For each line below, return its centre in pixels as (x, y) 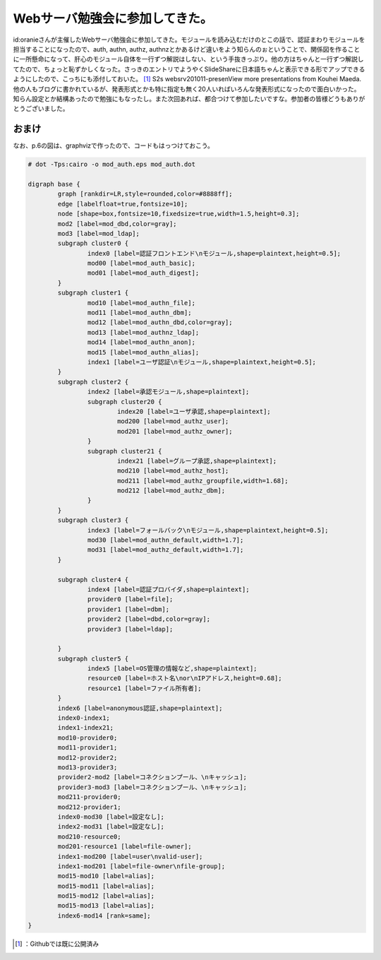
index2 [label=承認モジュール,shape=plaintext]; (168, 392)
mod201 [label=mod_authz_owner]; (175, 431)
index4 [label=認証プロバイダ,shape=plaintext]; (168, 589)
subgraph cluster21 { (125, 451)
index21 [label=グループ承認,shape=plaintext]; (197, 461)
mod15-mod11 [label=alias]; (106, 886)
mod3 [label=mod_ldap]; (99, 233)
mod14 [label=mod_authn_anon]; (141, 342)
